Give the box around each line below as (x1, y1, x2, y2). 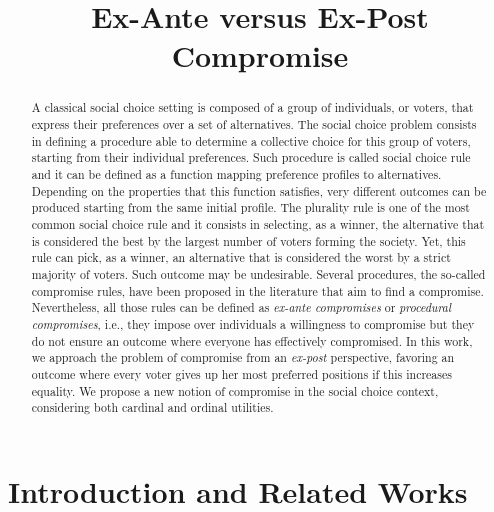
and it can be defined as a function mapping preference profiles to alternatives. (31, 165, 442, 182)
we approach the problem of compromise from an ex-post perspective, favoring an (31, 349, 455, 366)
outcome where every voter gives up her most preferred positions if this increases (31, 365, 452, 382)
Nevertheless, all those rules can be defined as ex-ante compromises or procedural (31, 299, 451, 316)
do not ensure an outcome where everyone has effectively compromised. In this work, (31, 332, 473, 349)
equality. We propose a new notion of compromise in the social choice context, (31, 382, 439, 399)
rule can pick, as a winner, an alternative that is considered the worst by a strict (31, 249, 451, 266)
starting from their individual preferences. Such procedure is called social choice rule (31, 149, 471, 166)
